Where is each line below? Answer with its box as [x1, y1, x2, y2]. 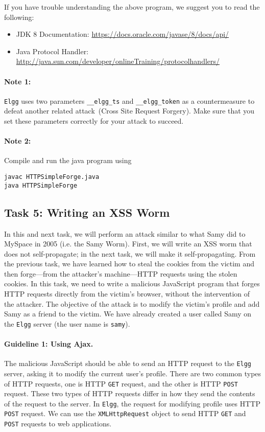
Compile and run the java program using [4, 155, 132, 166]
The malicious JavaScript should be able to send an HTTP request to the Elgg [4, 358, 252, 369]
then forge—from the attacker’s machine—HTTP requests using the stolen [4, 268, 237, 279]
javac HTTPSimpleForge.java [4, 173, 100, 180]
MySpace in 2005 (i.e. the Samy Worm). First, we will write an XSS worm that [4, 238, 252, 249]
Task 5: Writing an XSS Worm [4, 204, 170, 220]
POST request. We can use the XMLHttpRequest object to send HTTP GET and [4, 408, 246, 419]
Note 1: [4, 76, 31, 86]
